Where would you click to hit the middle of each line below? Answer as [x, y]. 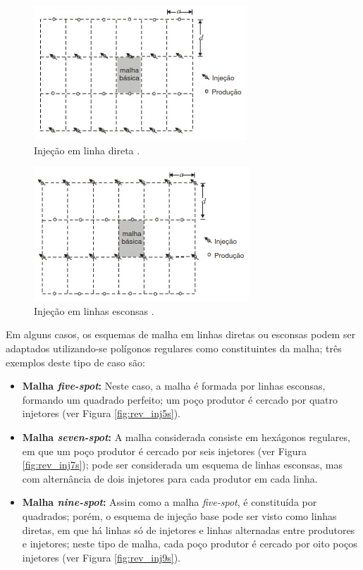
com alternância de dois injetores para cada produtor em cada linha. [170, 478]
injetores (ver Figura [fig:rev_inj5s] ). [101, 413]
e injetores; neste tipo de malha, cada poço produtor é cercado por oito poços [190, 544]
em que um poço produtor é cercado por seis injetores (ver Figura [164, 451]
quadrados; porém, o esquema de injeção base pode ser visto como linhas [179, 515]
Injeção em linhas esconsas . [94, 310]
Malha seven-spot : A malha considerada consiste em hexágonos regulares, [186, 436]
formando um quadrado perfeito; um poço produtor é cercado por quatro [180, 399]
